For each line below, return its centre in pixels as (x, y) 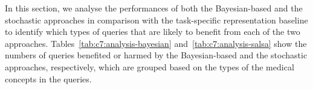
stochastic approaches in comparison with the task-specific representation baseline (156, 20)
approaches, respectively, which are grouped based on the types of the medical (150, 66)
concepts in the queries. (48, 78)
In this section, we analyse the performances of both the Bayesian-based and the (154, 8)
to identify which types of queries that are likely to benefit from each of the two (153, 32)
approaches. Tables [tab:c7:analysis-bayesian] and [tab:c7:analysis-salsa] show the (156, 43)
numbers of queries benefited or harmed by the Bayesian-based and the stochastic (156, 55)
